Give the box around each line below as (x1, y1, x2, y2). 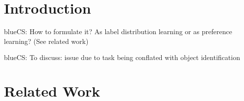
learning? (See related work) (4, 36, 89, 46)
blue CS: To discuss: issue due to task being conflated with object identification (4, 52, 240, 62)
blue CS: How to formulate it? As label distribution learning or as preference (4, 26, 232, 37)
